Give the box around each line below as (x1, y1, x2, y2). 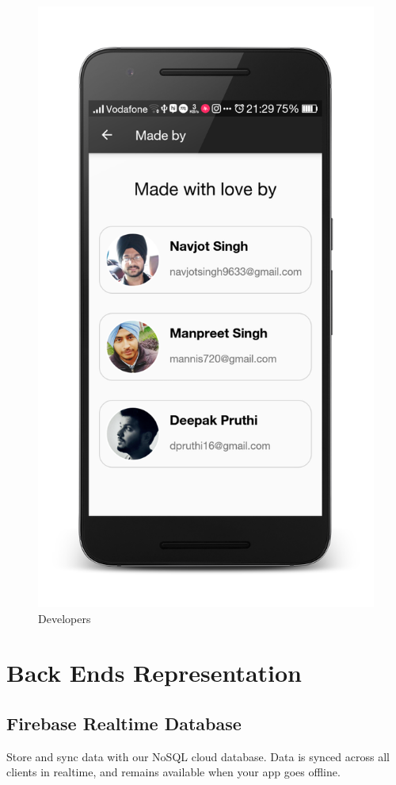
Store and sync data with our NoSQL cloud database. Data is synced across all (6, 748, 390, 764)
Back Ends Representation (6, 656, 302, 689)
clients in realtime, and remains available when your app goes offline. (6, 764, 341, 780)
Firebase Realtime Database (6, 710, 242, 735)
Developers (38, 610, 91, 626)
